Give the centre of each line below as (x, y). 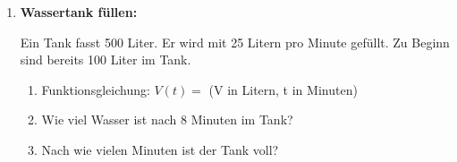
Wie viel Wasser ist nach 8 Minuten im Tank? (167, 119)
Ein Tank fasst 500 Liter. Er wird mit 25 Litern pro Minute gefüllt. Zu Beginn (235, 42)
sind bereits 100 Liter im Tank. (106, 60)
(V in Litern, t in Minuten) (283, 89)
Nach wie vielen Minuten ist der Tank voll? (160, 149)
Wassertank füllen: (79, 12)
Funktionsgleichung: (96, 89)
